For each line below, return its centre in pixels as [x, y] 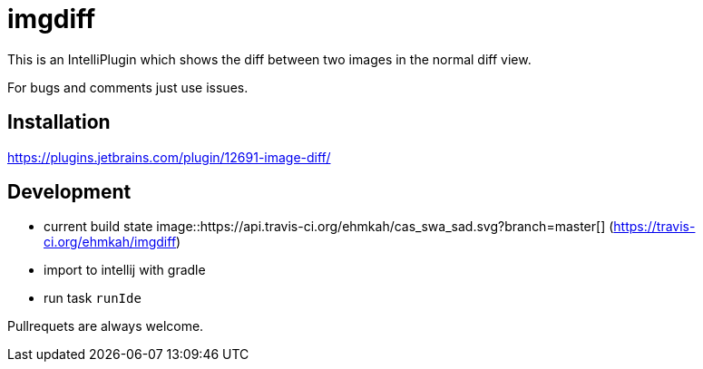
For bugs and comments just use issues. [128, 87]
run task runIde [93, 298]
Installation [59, 122]
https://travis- [654, 227]
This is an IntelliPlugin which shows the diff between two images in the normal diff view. [269, 59]
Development [69, 192]
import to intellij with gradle [125, 270]
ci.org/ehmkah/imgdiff [110, 242]
